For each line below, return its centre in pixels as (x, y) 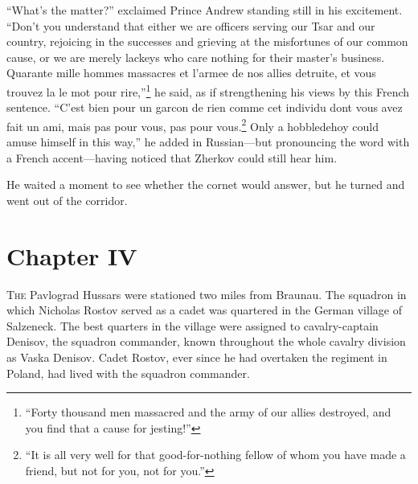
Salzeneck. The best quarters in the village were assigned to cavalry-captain (193, 325)
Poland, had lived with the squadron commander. (128, 373)
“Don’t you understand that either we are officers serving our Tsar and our (191, 25)
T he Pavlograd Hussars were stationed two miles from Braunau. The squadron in (207, 294)
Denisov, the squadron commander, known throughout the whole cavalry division (206, 341)
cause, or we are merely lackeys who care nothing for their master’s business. (196, 57)
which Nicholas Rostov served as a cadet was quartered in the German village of (204, 310)
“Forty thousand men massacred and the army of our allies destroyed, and (208, 412)
